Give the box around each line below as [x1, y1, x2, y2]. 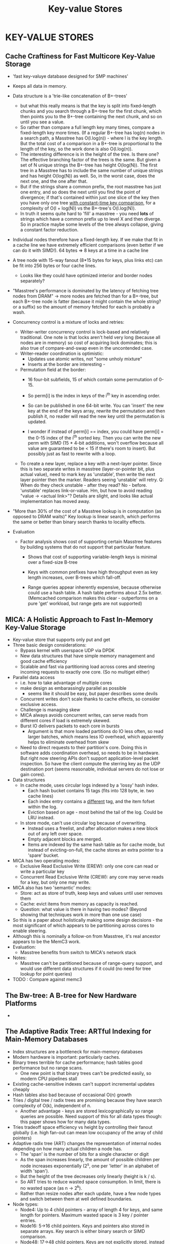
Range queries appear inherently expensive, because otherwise [27, 584, 161, 590]
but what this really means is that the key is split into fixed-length [20, 103, 156, 109]
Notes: [12, 955, 27, 961]
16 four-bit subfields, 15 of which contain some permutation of [27, 377, 158, 382]
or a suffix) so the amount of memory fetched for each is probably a [12, 304, 155, 310]
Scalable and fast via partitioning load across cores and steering [20, 663, 155, 670]
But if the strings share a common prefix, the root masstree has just [20, 184, 161, 189]
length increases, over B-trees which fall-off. [27, 575, 122, 581]
